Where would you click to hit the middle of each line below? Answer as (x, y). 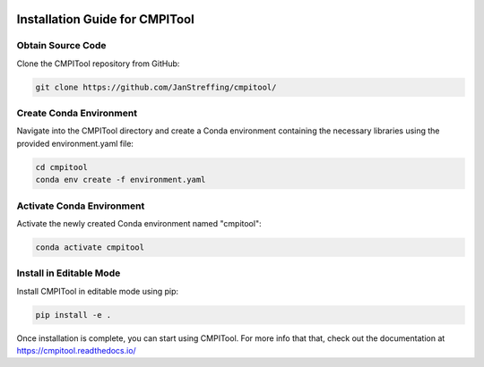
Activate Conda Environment (81, 206)
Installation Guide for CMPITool (105, 19)
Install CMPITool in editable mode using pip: (98, 291)
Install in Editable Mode (69, 273)
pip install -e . (73, 315)
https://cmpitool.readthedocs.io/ (76, 351)
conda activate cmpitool (90, 247)
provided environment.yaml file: (75, 143)
